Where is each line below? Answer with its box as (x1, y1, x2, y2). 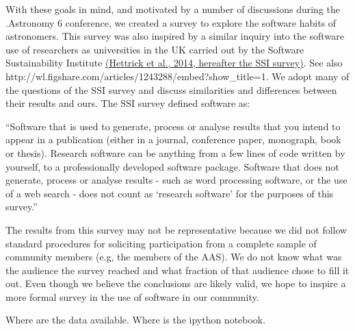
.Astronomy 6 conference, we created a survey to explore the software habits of (5, 15, 337, 29)
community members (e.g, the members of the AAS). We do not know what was (5, 249, 342, 264)
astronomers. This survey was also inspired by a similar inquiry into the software (5, 29, 344, 43)
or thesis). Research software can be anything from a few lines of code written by (5, 145, 345, 160)
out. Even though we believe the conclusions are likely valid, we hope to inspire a (5, 276, 346, 291)
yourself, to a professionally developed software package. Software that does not (5, 159, 339, 173)
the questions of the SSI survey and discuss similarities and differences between (5, 82, 337, 97)
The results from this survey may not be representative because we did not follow (5, 222, 347, 236)
